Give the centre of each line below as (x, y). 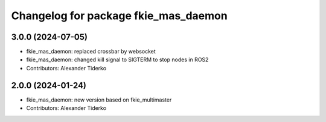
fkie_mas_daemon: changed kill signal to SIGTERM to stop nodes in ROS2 (117, 59)
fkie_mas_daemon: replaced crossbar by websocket (91, 52)
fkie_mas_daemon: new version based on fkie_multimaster (99, 100)
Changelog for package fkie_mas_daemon (119, 16)
